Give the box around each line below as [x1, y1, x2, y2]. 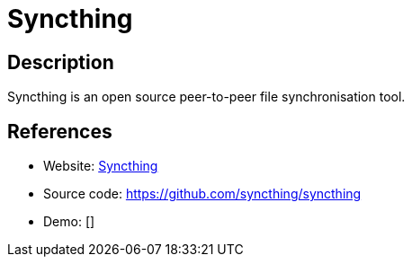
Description [7, 50, 114, 74]
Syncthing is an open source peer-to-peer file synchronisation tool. [7, 89, 406, 105]
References [7, 119, 112, 143]
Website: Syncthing [43, 158, 158, 174]
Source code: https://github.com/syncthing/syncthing [43, 186, 362, 202]
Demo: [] [43, 214, 95, 230]
